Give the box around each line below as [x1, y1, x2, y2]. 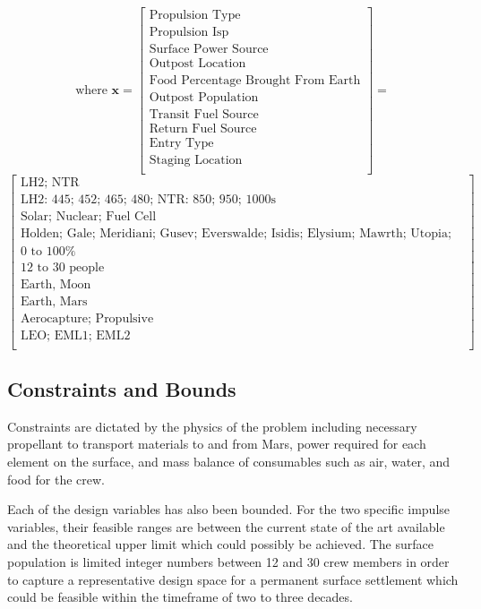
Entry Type [149, 137, 214, 150]
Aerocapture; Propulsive [20, 312, 154, 325]
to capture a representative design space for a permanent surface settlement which [7, 570, 459, 588]
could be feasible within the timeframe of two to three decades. [7, 588, 353, 606]
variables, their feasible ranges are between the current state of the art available [7, 517, 445, 536]
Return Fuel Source [149, 123, 257, 136]
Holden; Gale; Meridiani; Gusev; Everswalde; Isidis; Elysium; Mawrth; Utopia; [20, 227, 451, 241]
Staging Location [149, 154, 243, 167]
